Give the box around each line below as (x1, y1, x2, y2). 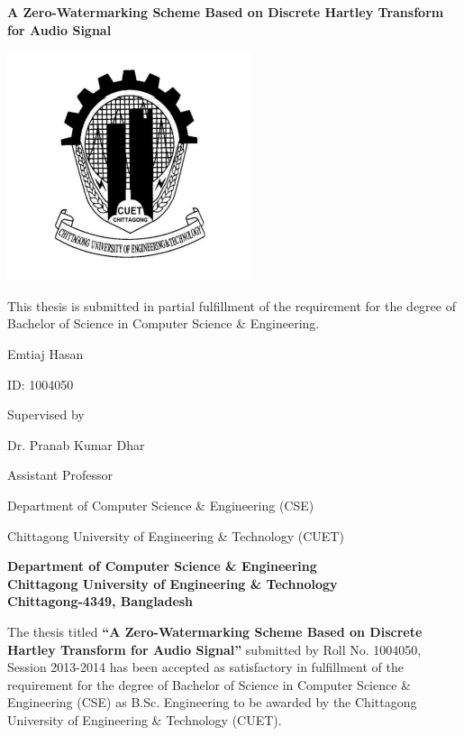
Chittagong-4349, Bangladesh (7, 592, 194, 611)
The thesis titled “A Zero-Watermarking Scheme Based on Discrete (7, 621, 423, 640)
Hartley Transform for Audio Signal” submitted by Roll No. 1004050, (7, 639, 422, 658)
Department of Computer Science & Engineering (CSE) (7, 495, 314, 514)
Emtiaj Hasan (7, 344, 84, 363)
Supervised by (7, 405, 85, 424)
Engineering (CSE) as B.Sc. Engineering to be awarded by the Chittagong (7, 693, 417, 712)
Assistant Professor (7, 465, 113, 484)
